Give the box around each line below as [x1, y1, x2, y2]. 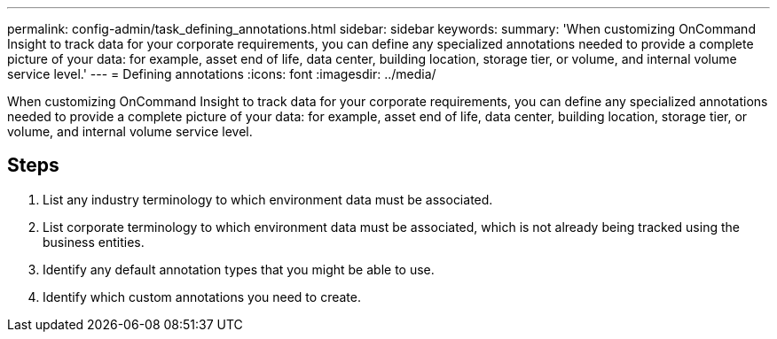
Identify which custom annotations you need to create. [43, 289, 361, 304]
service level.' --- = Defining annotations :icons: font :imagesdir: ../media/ [7, 66, 436, 81]
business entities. [43, 234, 145, 250]
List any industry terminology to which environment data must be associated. [43, 191, 493, 207]
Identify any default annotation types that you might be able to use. [43, 261, 435, 277]
